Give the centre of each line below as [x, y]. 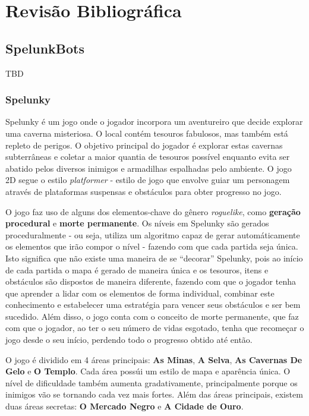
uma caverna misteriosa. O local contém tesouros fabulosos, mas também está [147, 133]
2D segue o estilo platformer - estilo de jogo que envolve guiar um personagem [148, 180]
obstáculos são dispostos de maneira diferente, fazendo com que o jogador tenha [151, 281]
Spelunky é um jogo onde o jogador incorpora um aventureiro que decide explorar [154, 122]
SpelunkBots [45, 48]
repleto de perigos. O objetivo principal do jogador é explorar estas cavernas [144, 145]
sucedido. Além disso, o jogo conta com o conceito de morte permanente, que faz [152, 316]
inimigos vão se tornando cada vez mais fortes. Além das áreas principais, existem [154, 394]
